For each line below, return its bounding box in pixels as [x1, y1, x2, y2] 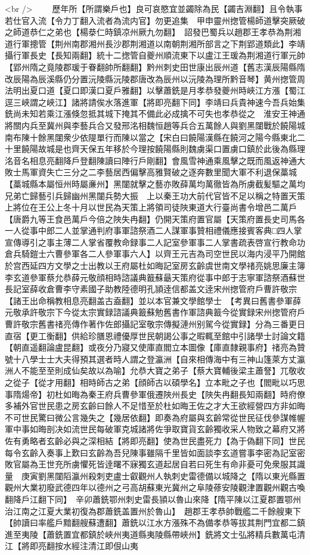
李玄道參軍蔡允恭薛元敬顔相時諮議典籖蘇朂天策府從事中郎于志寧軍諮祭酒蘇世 [5, 271, 305, 283]
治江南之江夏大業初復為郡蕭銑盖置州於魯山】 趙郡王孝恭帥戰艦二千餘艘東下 [5, 504, 301, 517]
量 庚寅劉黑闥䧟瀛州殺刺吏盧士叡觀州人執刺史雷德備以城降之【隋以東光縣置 [5, 469, 305, 482]
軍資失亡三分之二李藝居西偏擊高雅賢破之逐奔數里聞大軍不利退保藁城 [29, 166, 297, 178]
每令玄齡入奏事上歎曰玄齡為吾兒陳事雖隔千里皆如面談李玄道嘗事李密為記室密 [5, 446, 305, 458]
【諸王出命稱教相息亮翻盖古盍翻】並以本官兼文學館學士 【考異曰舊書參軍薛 [5, 294, 301, 306]
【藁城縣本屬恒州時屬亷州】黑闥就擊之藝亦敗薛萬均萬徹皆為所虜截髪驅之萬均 [5, 177, 305, 190]
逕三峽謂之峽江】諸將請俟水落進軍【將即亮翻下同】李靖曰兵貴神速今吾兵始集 [5, 95, 305, 108]
